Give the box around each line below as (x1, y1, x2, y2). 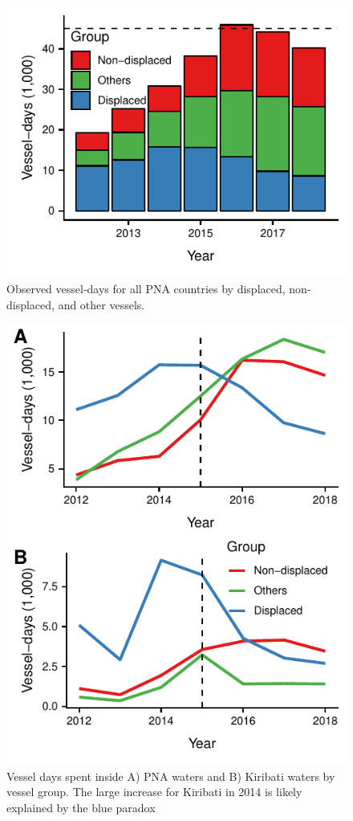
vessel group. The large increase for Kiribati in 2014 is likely (6, 783, 302, 800)
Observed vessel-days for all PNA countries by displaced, (6, 280, 286, 296)
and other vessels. (58, 296, 145, 312)
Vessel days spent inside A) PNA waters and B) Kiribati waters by (6, 767, 335, 784)
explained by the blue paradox (6, 799, 156, 815)
